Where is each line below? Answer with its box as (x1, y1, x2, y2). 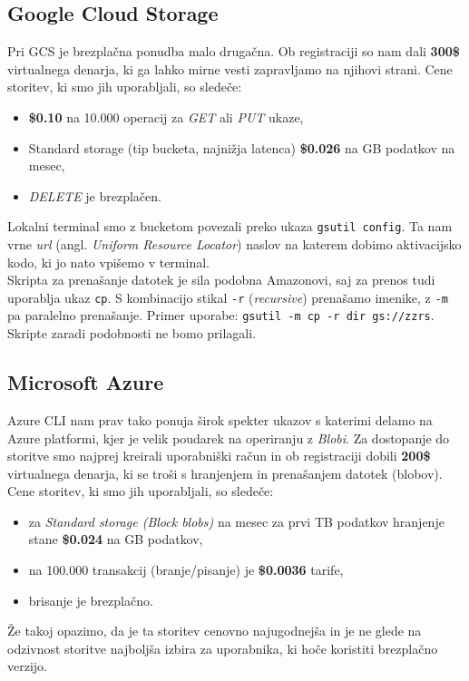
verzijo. (7, 657, 47, 676)
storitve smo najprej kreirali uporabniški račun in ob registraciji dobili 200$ (7, 446, 431, 465)
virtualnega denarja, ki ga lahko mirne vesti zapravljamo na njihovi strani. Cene (7, 59, 453, 78)
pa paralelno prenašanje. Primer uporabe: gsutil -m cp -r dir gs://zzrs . (7, 306, 435, 325)
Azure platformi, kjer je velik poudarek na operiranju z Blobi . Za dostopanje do (7, 428, 450, 447)
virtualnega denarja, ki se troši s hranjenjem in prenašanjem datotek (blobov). (7, 463, 443, 482)
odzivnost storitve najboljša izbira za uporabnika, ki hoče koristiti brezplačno (7, 638, 438, 657)
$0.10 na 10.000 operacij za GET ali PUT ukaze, (28, 107, 304, 126)
